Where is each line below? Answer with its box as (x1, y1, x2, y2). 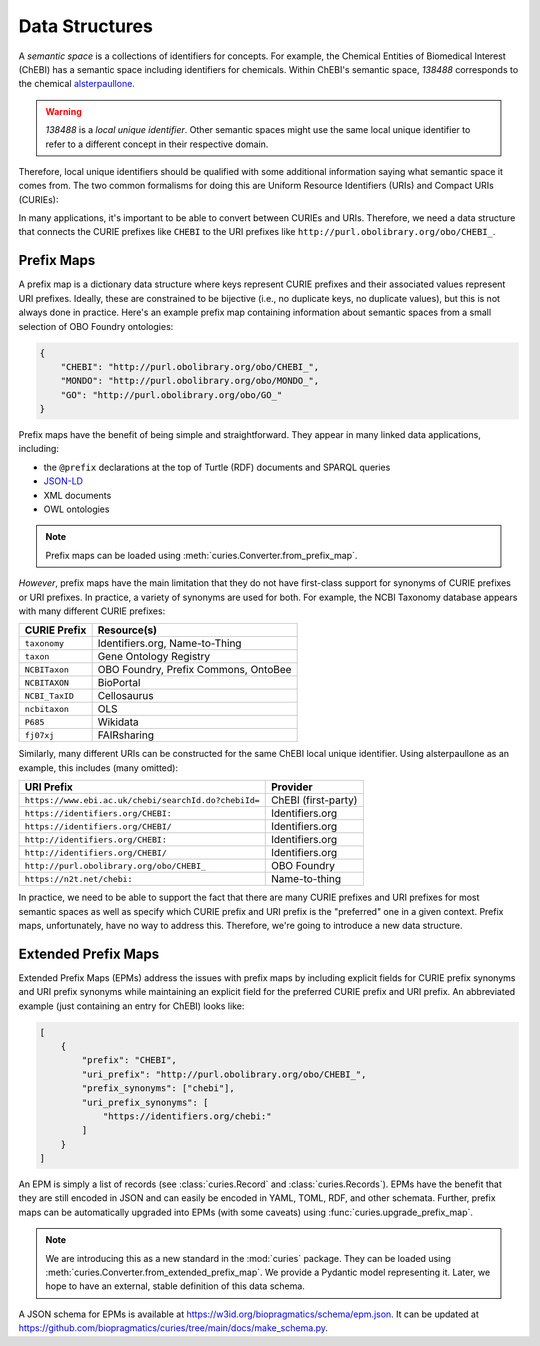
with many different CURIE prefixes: (18, 605, 166, 617)
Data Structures (18, 15, 154, 37)
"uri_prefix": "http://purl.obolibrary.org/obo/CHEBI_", (81, 1068, 367, 1080)
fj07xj (24, 730, 55, 740)
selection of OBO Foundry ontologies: (18, 320, 174, 332)
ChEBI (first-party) (270, 793, 358, 807)
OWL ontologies (43, 503, 110, 515)
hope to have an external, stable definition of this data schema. (45, 1280, 305, 1292)
